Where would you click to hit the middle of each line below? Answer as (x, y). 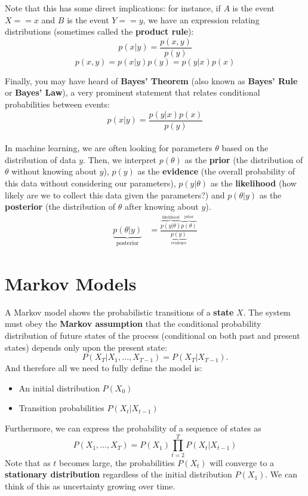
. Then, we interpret (120, 159)
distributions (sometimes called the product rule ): (99, 31)
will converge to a (242, 462)
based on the (245, 148)
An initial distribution (59, 388)
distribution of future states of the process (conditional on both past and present (153, 336)
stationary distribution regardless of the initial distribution (118, 474)
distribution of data (41, 159)
